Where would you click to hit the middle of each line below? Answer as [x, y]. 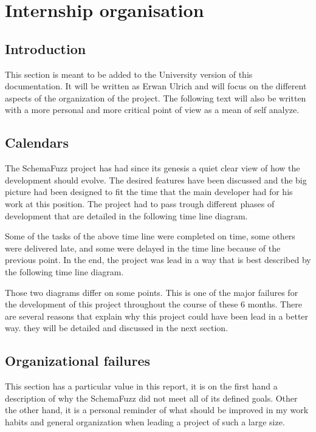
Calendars [37, 142]
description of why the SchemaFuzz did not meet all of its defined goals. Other [151, 398]
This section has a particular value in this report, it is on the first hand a [141, 386]
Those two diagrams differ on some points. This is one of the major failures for [152, 292]
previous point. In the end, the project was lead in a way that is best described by [158, 260]
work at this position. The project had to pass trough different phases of [140, 203]
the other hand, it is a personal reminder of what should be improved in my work [157, 410]
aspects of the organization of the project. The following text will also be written [156, 98]
